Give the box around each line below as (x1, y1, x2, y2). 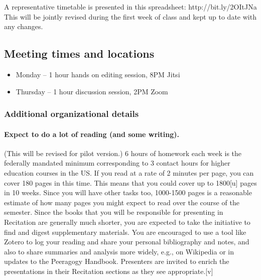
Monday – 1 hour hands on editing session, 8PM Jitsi (16, 69, 180, 79)
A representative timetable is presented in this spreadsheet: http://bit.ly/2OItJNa (4, 2, 257, 12)
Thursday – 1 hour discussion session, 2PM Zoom (16, 86, 168, 96)
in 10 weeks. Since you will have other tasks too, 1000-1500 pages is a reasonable (4, 187, 252, 198)
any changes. (4, 21, 43, 32)
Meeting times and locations (4, 46, 155, 61)
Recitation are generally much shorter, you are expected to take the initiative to (4, 216, 250, 227)
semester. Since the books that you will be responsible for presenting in (4, 207, 223, 217)
